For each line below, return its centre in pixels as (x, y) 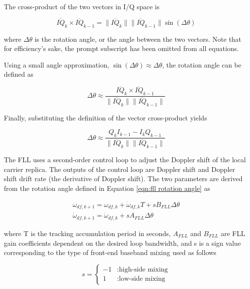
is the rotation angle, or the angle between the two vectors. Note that (138, 39)
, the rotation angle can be (201, 64)
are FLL (233, 233)
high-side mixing (143, 270)
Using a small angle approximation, (57, 64)
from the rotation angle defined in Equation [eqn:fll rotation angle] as (107, 188)
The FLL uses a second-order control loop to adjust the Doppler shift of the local (125, 160)
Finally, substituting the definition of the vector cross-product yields (106, 117)
